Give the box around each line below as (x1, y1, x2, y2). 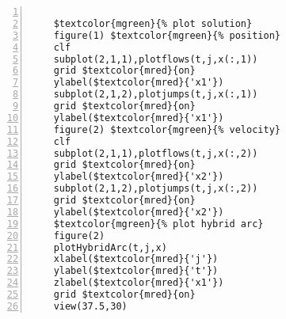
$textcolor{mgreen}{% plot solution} (53, 17, 253, 29)
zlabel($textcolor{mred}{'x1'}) (53, 277, 224, 289)
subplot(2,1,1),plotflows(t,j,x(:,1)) (53, 53, 258, 65)
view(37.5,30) (53, 300, 128, 312)
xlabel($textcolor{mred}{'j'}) (53, 253, 219, 265)
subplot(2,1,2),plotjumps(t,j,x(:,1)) (53, 89, 258, 101)
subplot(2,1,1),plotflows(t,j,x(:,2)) (53, 147, 258, 159)
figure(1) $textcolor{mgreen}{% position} (53, 29, 280, 41)
